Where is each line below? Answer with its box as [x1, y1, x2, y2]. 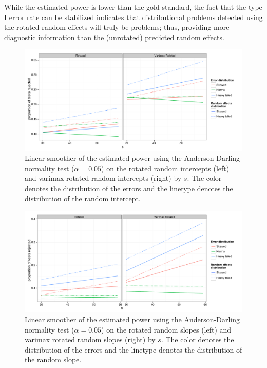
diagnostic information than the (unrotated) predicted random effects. [4, 31, 224, 42]
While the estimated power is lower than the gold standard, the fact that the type [4, 2, 262, 12]
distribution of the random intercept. [25, 193, 141, 204]
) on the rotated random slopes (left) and [101, 324, 232, 335]
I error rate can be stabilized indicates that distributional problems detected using [4, 11, 263, 22]
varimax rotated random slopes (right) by [25, 334, 156, 345]
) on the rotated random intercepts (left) [101, 162, 230, 173]
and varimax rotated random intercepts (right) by [25, 173, 182, 183]
